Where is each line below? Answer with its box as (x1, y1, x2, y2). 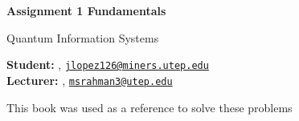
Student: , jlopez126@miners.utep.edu (6, 56, 209, 73)
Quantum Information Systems (6, 29, 159, 46)
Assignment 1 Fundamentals (6, 2, 166, 18)
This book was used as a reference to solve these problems (6, 99, 293, 115)
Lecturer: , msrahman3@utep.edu (6, 71, 173, 88)
